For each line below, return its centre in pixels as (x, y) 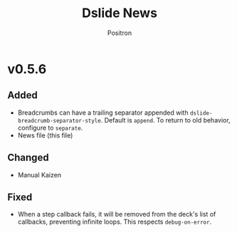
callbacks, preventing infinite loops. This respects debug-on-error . (115, 222)
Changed (28, 158)
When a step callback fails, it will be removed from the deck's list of (117, 214)
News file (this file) (45, 135)
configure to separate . (50, 128)
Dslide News (120, 13)
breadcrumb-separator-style (59, 120)
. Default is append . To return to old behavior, (165, 120)
